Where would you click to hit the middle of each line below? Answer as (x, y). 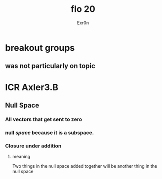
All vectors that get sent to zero (44, 119)
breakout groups (40, 48)
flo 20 (83, 9)
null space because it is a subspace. (50, 133)
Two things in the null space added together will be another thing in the (84, 166)
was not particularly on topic (50, 66)
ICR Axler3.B (32, 87)
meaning (21, 157)
